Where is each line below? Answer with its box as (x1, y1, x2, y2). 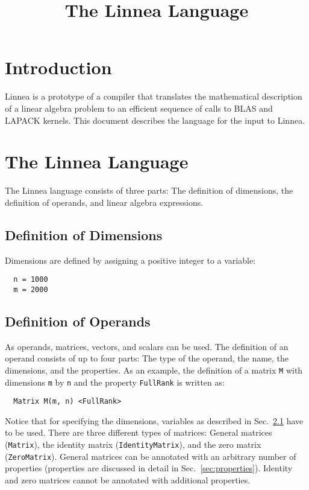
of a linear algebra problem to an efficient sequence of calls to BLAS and (5, 101, 273, 114)
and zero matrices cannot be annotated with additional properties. (5, 473, 251, 486)
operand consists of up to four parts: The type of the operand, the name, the (5, 352, 289, 364)
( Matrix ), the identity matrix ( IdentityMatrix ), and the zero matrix (5, 438, 261, 451)
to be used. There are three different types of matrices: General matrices (5, 426, 272, 439)
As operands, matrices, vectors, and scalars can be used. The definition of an (5, 340, 289, 352)
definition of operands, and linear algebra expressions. (5, 196, 204, 208)
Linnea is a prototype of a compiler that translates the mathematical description (5, 90, 302, 103)
